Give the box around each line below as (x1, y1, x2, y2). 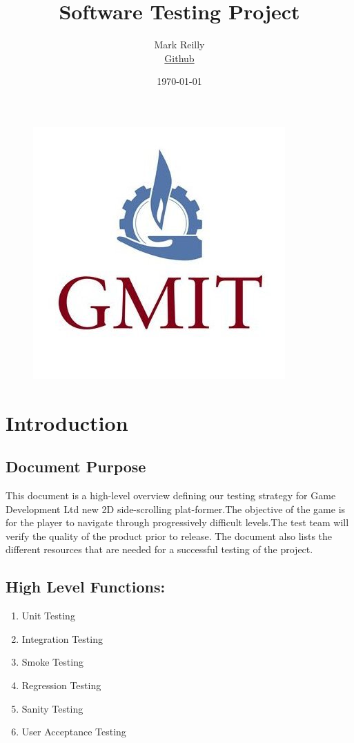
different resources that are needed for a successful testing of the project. (6, 542, 313, 557)
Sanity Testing (21, 701, 83, 715)
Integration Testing (21, 631, 103, 646)
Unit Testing (21, 608, 75, 623)
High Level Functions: (6, 576, 166, 597)
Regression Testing (21, 678, 101, 693)
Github (164, 50, 195, 65)
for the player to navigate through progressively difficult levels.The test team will (6, 515, 349, 530)
